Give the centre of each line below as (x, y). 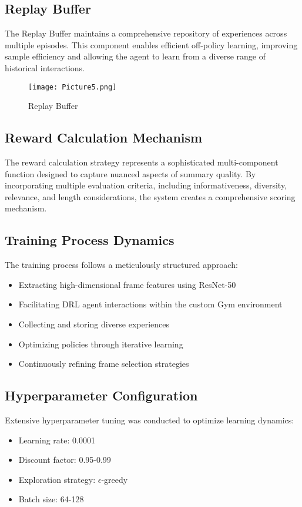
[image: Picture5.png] (73, 87)
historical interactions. (45, 67)
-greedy (115, 479)
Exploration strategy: (57, 479)
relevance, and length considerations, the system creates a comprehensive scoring (150, 196)
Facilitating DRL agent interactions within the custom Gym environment (150, 304)
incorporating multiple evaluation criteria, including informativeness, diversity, (146, 185)
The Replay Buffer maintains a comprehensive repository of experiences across (146, 33)
